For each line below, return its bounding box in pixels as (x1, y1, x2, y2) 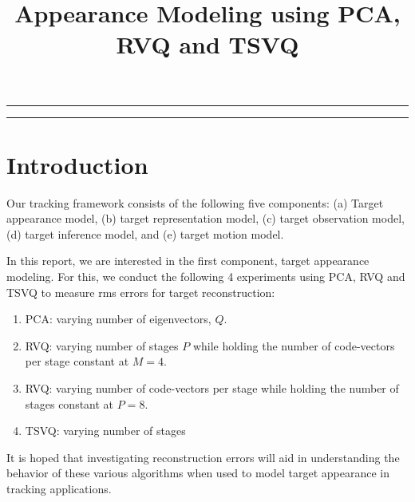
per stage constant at (25, 353, 129, 370)
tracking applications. (6, 480, 112, 496)
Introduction (6, 148, 148, 180)
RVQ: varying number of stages (25, 337, 179, 354)
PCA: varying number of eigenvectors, (25, 310, 211, 327)
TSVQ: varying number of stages (25, 422, 186, 439)
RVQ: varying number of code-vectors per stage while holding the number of (25, 380, 399, 397)
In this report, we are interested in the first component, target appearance (6, 252, 370, 269)
